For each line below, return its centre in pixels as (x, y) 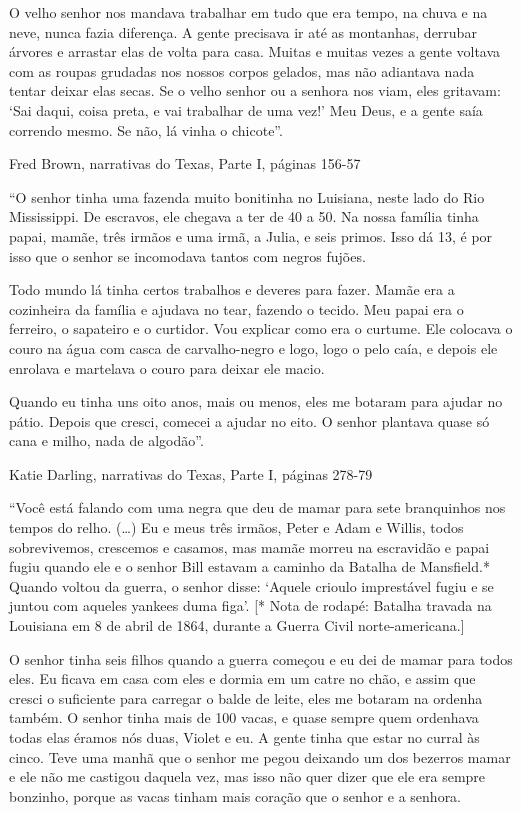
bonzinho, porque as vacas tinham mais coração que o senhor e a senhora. (235, 795)
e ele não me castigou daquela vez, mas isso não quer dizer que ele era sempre (247, 776)
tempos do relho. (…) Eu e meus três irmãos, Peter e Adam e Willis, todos (236, 527)
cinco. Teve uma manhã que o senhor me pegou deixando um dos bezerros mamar (260, 756)
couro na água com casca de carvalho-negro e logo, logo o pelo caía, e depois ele (253, 347)
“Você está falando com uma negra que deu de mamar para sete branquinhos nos (257, 507)
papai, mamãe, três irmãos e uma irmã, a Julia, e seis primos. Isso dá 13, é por (251, 235)
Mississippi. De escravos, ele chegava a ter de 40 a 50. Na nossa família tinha (244, 216)
